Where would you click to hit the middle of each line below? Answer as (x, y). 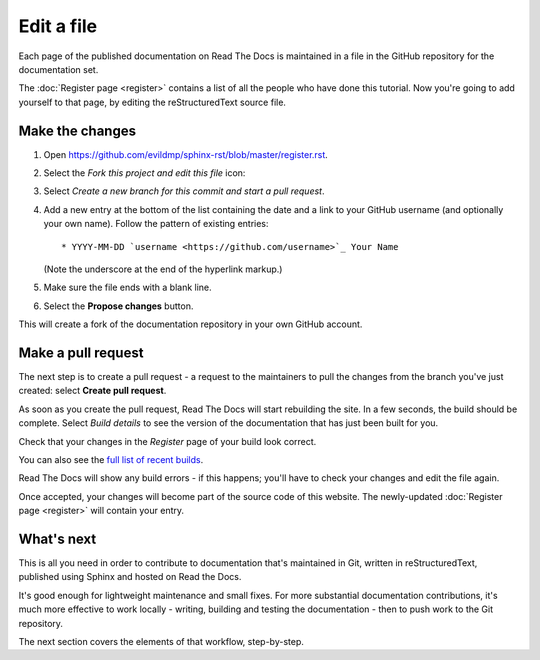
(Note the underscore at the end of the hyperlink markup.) (163, 269)
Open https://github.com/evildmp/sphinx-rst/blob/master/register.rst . (186, 154)
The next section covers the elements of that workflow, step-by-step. (161, 642)
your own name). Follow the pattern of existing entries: (156, 224)
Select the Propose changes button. (118, 306)
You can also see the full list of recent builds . (111, 459)
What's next (57, 538)
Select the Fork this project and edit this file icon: (144, 173)
